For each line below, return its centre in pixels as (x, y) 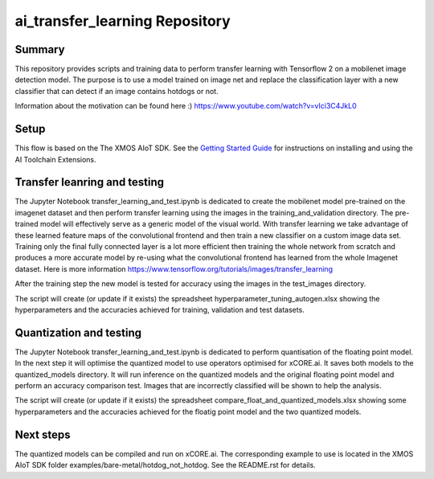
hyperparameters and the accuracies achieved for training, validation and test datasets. (160, 309)
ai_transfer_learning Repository (123, 21)
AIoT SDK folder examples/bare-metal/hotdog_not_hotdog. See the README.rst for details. (166, 465)
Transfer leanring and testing (90, 182)
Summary (40, 49)
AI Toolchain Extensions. (55, 159)
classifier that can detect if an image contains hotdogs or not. (117, 91)
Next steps (43, 434)
